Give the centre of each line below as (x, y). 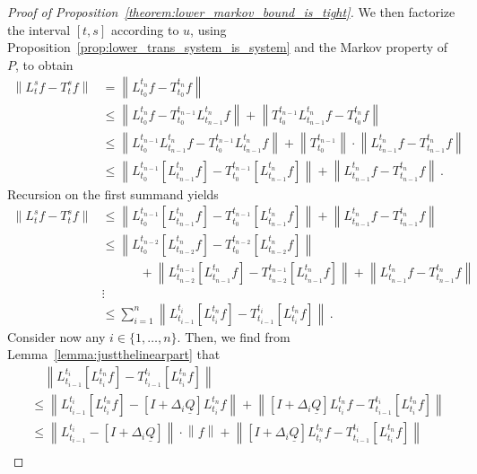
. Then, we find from (234, 336)
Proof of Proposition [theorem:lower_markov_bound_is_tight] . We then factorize (231, 12)
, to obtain (44, 64)
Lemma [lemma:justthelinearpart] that (114, 354)
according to (145, 29)
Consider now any (56, 336)
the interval (39, 29)
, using (208, 29)
